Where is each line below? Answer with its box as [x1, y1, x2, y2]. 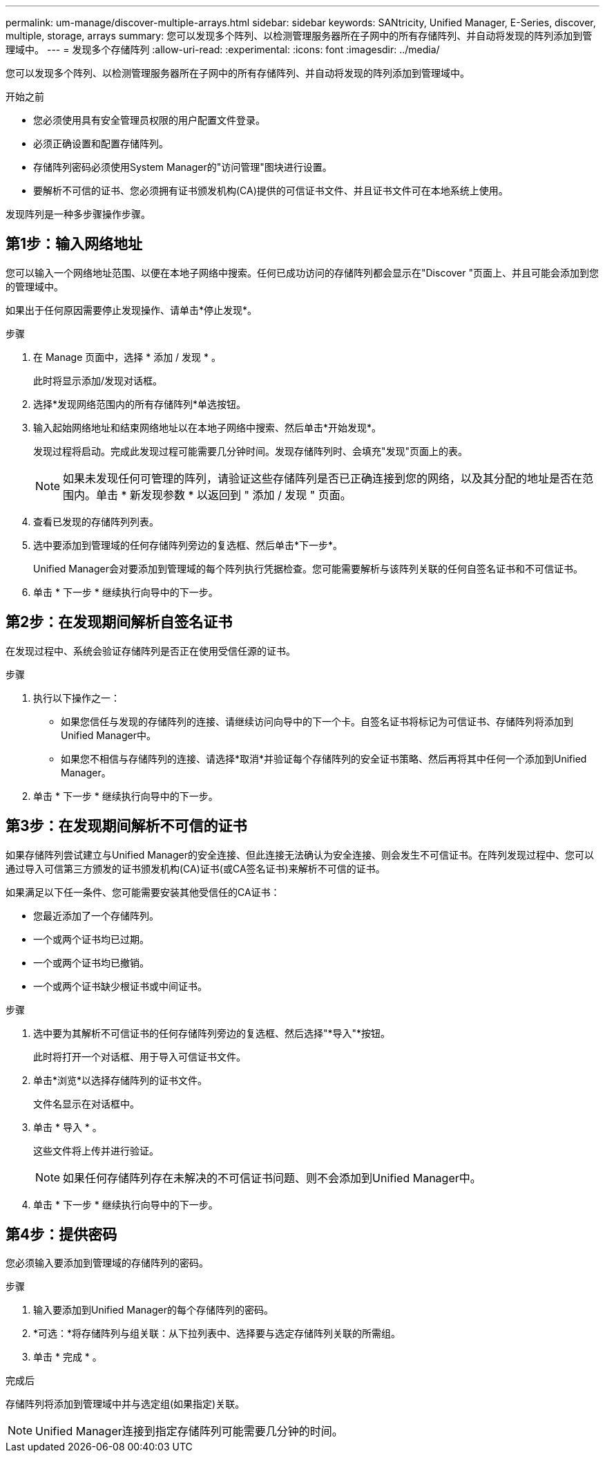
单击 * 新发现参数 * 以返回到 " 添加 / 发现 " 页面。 [96, 487, 352, 502]
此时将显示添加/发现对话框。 [33, 374, 163, 386]
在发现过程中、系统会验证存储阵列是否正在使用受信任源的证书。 [6, 644, 296, 657]
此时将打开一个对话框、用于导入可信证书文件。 [33, 1050, 246, 1063]
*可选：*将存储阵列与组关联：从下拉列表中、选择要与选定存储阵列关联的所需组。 [33, 1327, 401, 1340]
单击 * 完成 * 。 [33, 1351, 102, 1363]
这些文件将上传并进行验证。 [33, 1144, 159, 1157]
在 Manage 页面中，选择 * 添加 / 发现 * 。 [33, 351, 221, 363]
